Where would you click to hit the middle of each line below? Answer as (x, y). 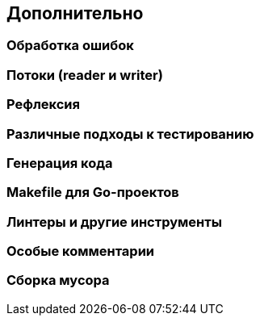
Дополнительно (75, 13)
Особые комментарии (81, 251)
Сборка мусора (58, 280)
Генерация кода (60, 163)
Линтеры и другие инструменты (114, 222)
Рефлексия (43, 105)
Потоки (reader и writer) (85, 75)
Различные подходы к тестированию (130, 134)
